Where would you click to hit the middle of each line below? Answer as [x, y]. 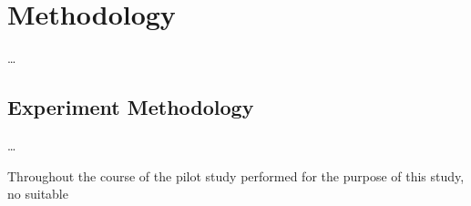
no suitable [38, 194]
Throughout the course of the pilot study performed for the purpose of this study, [236, 175]
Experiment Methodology [131, 107]
